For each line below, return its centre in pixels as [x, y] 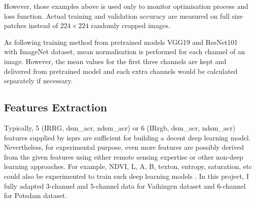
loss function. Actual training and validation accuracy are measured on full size [124, 16]
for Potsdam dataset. [35, 195]
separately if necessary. [38, 81]
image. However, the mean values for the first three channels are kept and [115, 61]
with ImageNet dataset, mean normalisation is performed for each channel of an [125, 51]
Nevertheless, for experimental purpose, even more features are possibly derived [124, 147]
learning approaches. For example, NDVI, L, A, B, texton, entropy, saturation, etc [128, 166]
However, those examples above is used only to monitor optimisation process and [126, 6]
